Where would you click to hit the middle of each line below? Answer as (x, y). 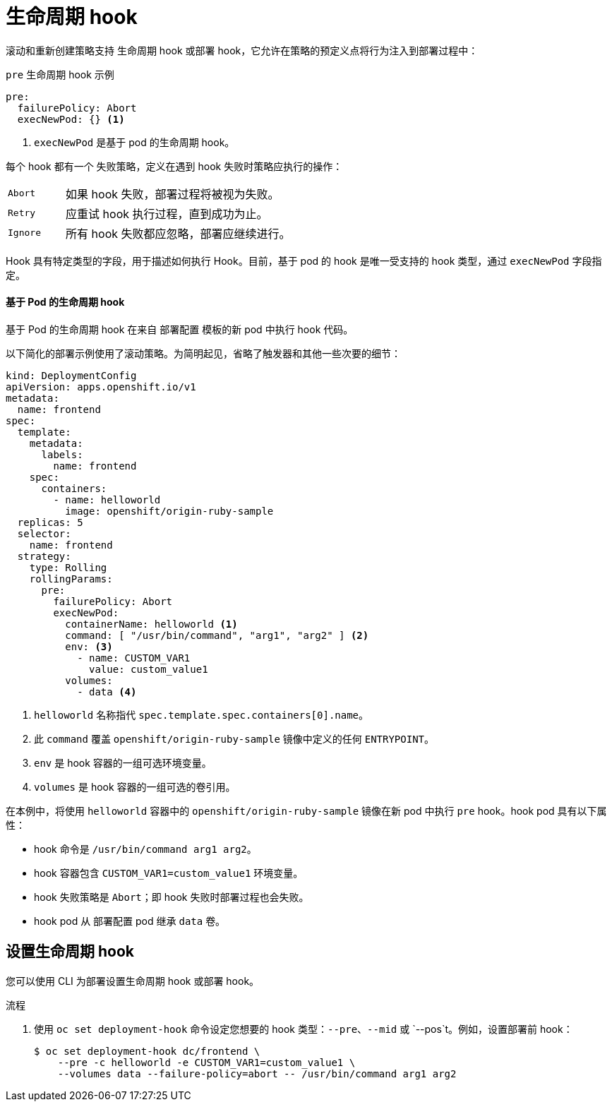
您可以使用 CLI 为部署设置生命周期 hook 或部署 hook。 (133, 981)
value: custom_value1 (149, 669)
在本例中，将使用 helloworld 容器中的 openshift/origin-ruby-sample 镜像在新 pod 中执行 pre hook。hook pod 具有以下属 (306, 810)
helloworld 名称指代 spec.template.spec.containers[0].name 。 (202, 714)
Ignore (24, 233)
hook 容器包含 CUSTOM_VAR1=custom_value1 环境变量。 (169, 873)
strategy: (44, 556)
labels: (62, 454)
